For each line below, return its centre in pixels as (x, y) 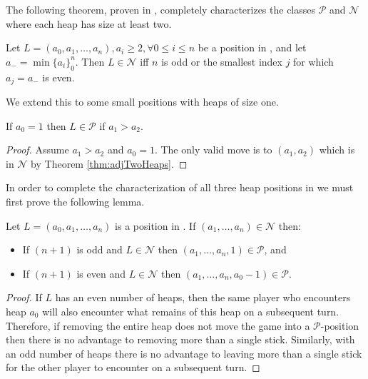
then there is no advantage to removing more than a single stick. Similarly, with (180, 339)
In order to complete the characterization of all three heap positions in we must (180, 187)
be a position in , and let (252, 47)
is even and (101, 273)
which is (337, 150)
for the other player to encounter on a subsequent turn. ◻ (133, 367)
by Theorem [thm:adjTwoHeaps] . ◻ (109, 163)
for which (313, 61)
